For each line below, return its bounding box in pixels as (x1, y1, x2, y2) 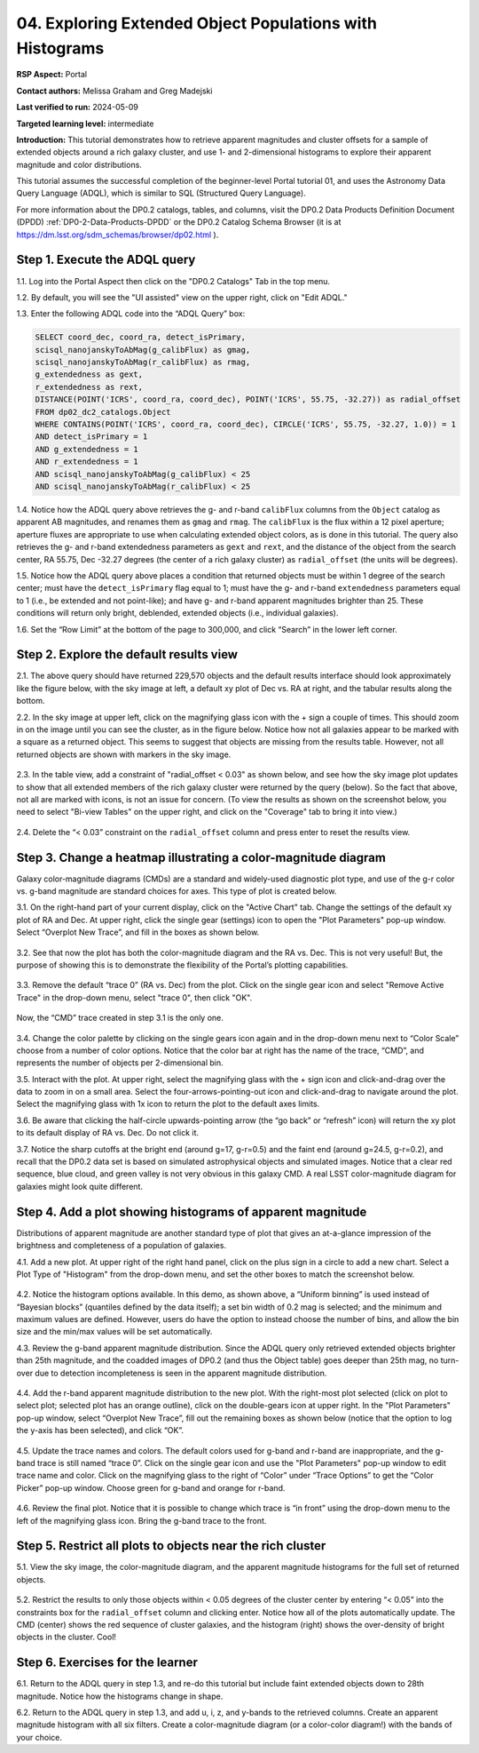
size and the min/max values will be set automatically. (16, 1327, 213, 1337)
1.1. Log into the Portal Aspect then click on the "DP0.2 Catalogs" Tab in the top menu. (16, 275, 331, 286)
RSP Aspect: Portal (16, 69, 88, 80)
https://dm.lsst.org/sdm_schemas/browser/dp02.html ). (16, 229, 219, 240)
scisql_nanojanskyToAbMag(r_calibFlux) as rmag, (35, 357, 251, 368)
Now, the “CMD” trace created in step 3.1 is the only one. (16, 1013, 224, 1024)
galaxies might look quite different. (16, 1181, 144, 1191)
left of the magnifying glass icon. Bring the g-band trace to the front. (16, 1515, 267, 1526)
